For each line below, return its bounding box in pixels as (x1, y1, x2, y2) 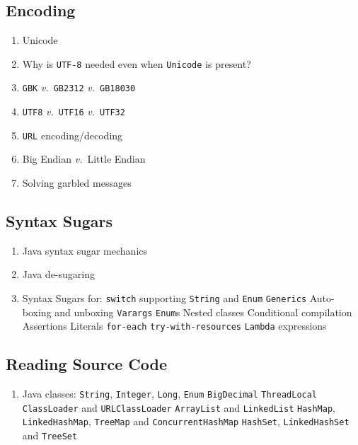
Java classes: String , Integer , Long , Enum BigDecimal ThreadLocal (22, 386, 318, 401)
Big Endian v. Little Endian (22, 151, 146, 166)
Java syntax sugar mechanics (22, 243, 148, 258)
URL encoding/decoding (22, 127, 123, 142)
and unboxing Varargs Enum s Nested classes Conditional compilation (54, 304, 352, 319)
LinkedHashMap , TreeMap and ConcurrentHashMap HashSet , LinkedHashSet (22, 414, 350, 429)
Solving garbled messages (22, 175, 132, 190)
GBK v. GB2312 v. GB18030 (22, 80, 136, 95)
